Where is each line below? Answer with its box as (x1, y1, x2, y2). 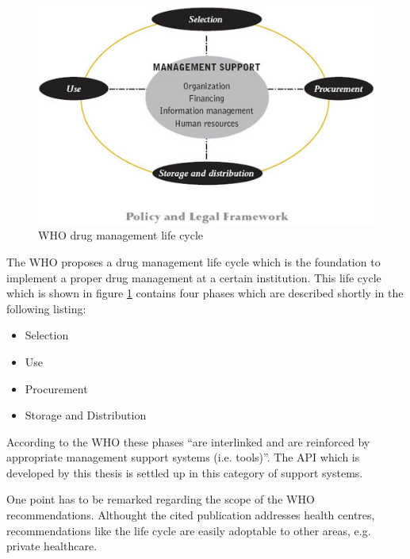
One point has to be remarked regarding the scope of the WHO (6, 491, 315, 507)
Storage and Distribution (25, 407, 147, 423)
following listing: (6, 300, 86, 316)
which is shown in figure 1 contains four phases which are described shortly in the (6, 285, 404, 301)
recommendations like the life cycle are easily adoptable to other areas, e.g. (6, 522, 371, 538)
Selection (25, 327, 69, 343)
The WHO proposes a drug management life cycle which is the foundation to (6, 253, 381, 270)
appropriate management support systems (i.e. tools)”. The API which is (6, 449, 360, 465)
